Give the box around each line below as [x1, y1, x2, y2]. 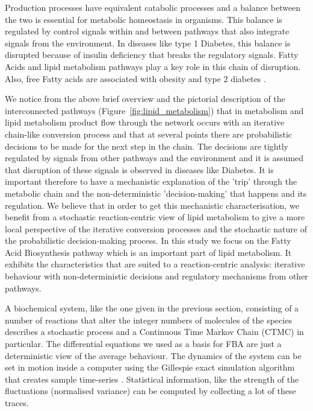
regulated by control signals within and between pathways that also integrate [5, 25, 290, 37]
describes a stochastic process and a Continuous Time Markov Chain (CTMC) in [5, 325, 304, 338]
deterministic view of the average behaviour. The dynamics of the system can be [5, 349, 302, 362]
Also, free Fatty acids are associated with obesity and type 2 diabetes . [5, 72, 266, 84]
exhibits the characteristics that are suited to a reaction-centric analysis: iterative [5, 258, 305, 270]
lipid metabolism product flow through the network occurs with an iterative [5, 116, 285, 129]
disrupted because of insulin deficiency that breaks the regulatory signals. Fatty [5, 48, 299, 61]
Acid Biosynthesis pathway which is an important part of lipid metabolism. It [5, 246, 292, 258]
